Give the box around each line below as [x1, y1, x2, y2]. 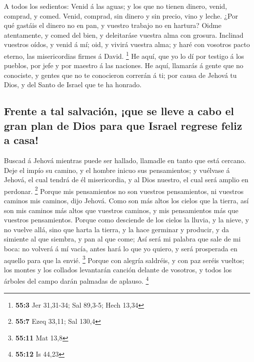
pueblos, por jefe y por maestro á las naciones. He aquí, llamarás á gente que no [4, 60, 244, 71]
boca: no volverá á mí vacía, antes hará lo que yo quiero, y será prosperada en [4, 243, 238, 253]
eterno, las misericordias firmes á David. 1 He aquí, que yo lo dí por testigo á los [4, 49, 244, 61]
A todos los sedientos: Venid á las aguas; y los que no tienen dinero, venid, [4, 1, 227, 11]
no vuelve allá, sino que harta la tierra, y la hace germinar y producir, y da [4, 224, 229, 234]
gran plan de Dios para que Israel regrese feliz [4, 118, 242, 133]
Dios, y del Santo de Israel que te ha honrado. [4, 79, 142, 90]
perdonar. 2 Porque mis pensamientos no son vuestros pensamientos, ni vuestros [4, 184, 244, 196]
